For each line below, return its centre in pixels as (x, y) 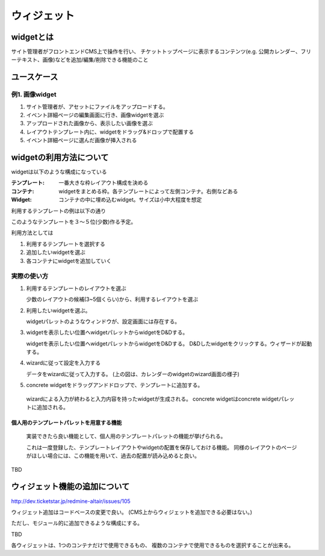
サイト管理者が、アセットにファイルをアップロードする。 (97, 107)
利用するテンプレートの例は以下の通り (59, 211)
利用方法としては (32, 233)
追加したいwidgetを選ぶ (56, 252)
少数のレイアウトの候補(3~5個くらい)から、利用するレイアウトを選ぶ (112, 299)
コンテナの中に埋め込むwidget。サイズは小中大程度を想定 (130, 200)
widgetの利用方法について (60, 157)
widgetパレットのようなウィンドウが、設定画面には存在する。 (103, 321)
